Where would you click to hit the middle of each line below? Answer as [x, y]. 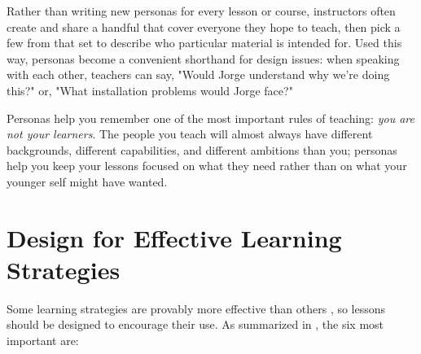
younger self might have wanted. [87, 181]
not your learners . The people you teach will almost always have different [190, 134]
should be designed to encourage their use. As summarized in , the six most [195, 324]
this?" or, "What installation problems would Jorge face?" [150, 90]
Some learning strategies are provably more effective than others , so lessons [196, 308]
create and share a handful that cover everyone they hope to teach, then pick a [204, 26]
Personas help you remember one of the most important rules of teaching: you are [210, 118]
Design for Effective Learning [174, 237]
